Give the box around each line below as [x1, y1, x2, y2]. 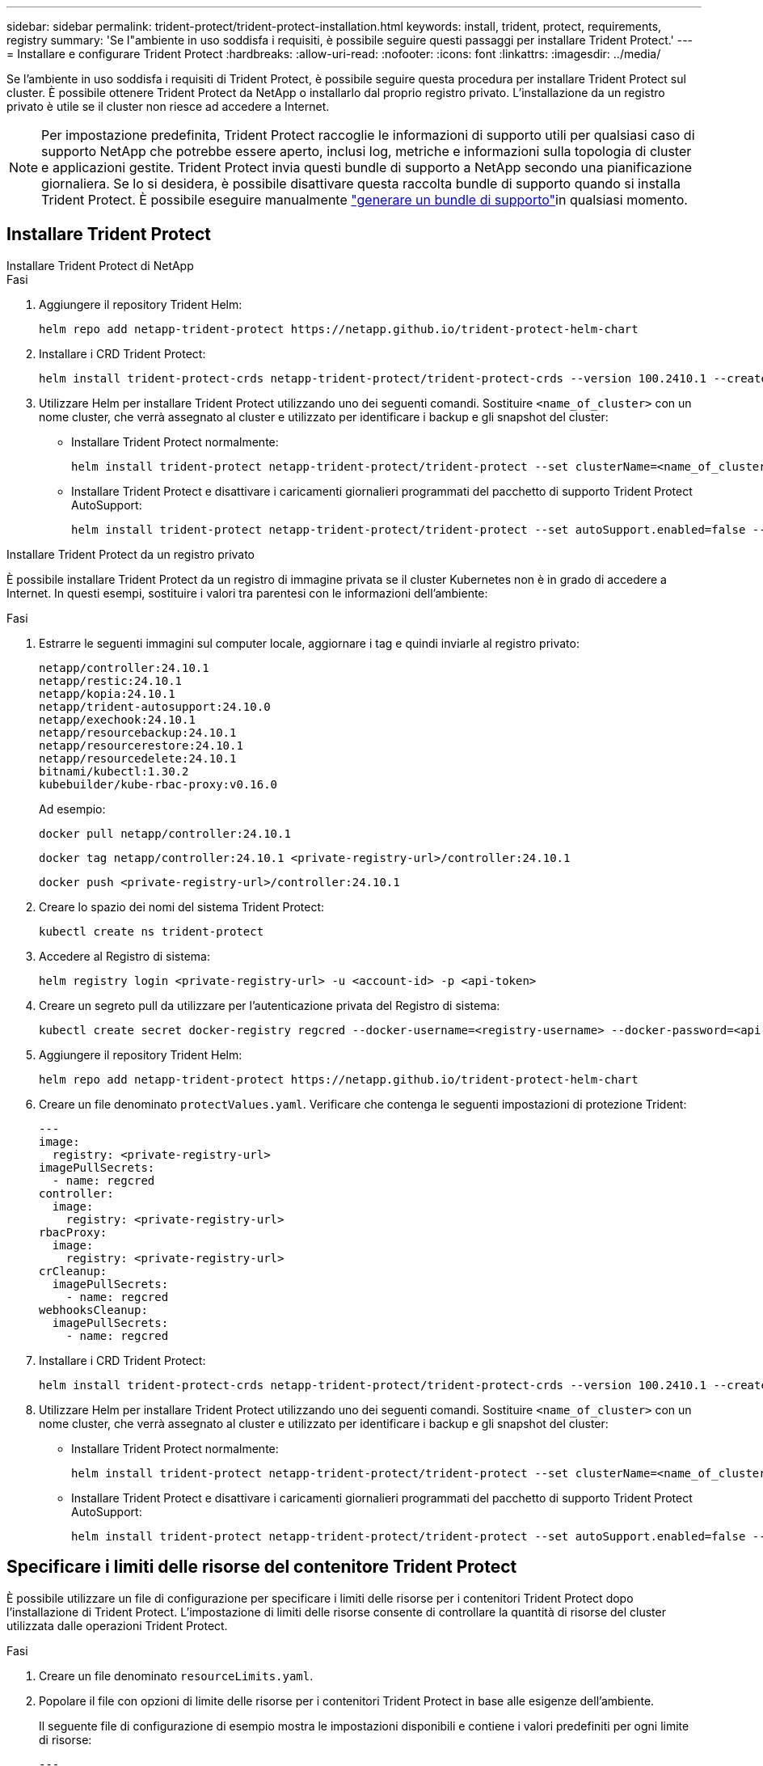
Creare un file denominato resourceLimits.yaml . [39, 1668, 314, 1683]
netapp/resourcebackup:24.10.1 [39, 725, 237, 739]
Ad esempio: [39, 801, 106, 816]
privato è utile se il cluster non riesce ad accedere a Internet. [6, 99, 330, 113]
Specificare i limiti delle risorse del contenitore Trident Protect [6, 1557, 517, 1578]
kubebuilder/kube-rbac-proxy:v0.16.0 [39, 777, 278, 791]
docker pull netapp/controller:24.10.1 [39, 826, 291, 840]
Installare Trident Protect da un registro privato [6, 547, 255, 561]
